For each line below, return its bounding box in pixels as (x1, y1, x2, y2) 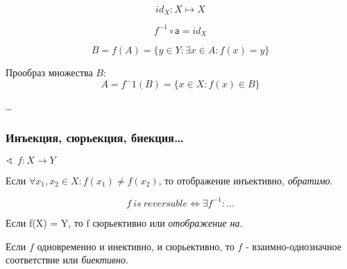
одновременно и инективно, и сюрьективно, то (37, 238, 235, 253)
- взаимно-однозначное (245, 238, 341, 253)
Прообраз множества (6, 65, 93, 80)
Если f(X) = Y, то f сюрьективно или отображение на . (6, 215, 243, 229)
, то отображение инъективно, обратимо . (158, 173, 333, 187)
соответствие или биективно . (6, 252, 128, 267)
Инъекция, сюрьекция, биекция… (6, 128, 184, 146)
